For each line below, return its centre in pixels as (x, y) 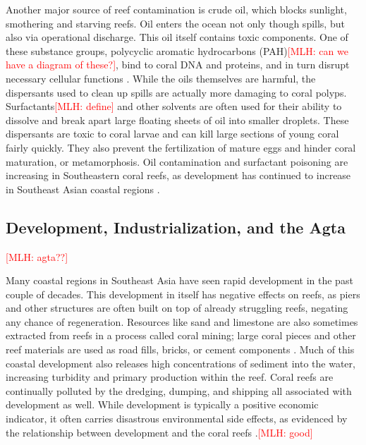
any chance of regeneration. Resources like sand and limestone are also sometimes (182, 321)
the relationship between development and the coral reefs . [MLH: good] (159, 432)
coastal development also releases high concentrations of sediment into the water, (181, 363)
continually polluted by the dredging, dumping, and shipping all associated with (179, 390)
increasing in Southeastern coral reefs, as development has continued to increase (178, 175)
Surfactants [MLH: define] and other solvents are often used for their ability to (174, 106)
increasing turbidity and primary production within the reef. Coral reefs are (170, 377)
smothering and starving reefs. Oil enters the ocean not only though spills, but (175, 23)
